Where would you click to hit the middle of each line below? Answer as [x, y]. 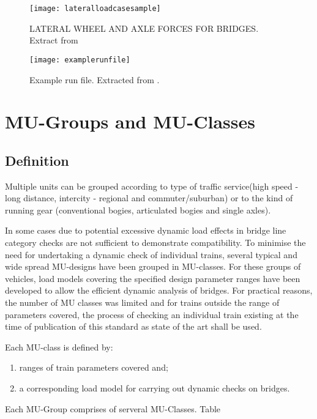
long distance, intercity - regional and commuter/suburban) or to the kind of [149, 198]
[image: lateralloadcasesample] [95, 9]
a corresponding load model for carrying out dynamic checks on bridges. [155, 387]
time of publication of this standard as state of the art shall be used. [133, 326]
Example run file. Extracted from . [95, 79]
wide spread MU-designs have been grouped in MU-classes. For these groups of [153, 266]
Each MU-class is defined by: [59, 347]
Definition [37, 160]
